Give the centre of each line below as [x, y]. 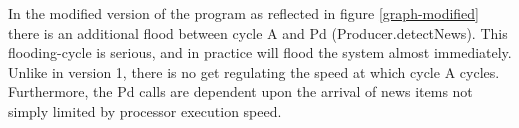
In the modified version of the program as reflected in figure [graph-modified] [243, 13]
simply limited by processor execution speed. [145, 110]
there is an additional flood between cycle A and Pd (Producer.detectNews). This [258, 32]
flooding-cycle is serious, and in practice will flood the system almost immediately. [260, 52]
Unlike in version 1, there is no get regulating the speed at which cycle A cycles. [254, 71]
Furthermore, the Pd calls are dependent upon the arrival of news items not [240, 91]
